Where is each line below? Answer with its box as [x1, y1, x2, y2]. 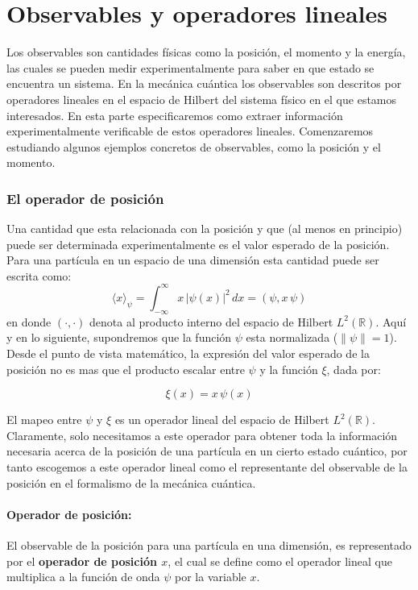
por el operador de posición [6, 552, 157, 569]
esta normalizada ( [246, 329, 338, 346]
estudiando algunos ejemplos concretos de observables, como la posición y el [6, 138, 381, 155]
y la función [259, 360, 318, 377]
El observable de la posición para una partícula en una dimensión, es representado [6, 536, 412, 553]
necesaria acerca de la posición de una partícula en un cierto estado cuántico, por [6, 442, 408, 459]
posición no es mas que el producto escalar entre [6, 360, 245, 377]
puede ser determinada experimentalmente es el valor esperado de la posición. [6, 235, 390, 252]
